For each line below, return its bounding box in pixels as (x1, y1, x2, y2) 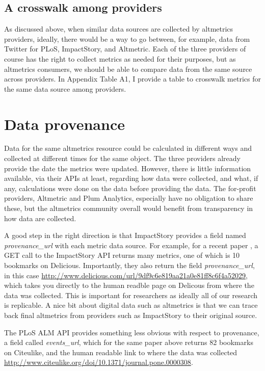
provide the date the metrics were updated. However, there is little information (4, 163, 251, 173)
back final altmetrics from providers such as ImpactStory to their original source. (4, 309, 257, 320)
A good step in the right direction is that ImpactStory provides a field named (4, 230, 246, 241)
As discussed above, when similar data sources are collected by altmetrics (4, 23, 233, 34)
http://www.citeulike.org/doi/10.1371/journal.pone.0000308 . (4, 357, 193, 367)
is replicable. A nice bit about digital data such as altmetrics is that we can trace (4, 300, 258, 310)
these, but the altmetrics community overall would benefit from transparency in (4, 203, 253, 214)
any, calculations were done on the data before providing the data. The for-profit (4, 182, 256, 193)
